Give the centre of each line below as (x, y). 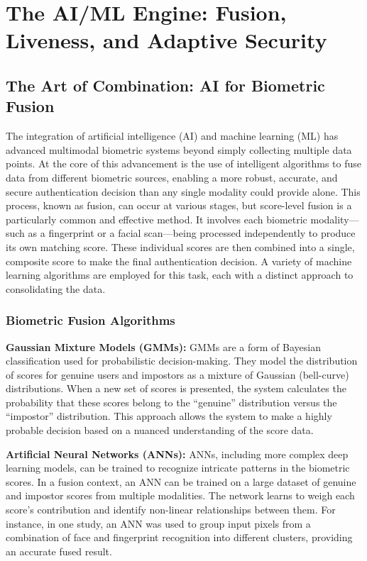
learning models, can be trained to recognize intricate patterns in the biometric (178, 468)
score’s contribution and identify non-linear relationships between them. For (171, 510)
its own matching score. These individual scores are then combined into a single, (180, 246)
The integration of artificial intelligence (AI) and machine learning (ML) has (172, 136)
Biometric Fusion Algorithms (91, 320)
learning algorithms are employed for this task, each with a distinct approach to (180, 275)
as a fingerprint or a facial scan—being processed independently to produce (192, 233)
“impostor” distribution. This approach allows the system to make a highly (169, 416)
